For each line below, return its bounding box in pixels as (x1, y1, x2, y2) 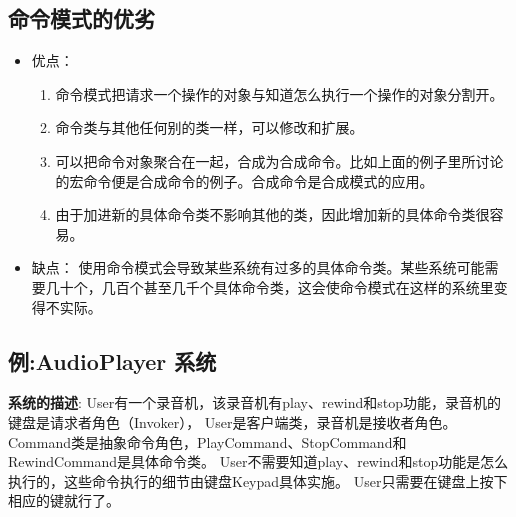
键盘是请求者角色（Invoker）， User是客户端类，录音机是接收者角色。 (8, 411, 457, 432)
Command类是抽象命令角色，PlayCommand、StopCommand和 (8, 431, 407, 452)
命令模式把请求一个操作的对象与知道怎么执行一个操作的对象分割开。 (55, 83, 504, 104)
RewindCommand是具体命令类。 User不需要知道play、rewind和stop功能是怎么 (8, 451, 509, 472)
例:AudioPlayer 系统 (8, 345, 217, 376)
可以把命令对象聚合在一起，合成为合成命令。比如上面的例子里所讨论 (55, 150, 504, 171)
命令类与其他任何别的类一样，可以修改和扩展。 (55, 117, 364, 138)
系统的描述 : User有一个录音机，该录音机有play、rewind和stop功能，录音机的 (8, 392, 501, 413)
